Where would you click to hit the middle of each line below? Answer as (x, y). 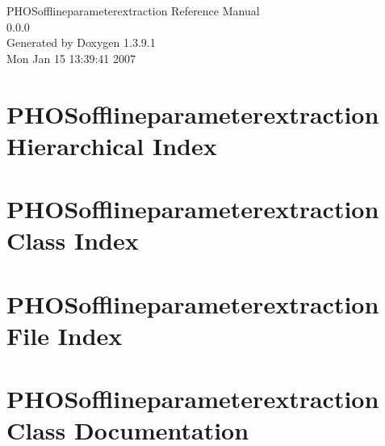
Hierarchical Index (112, 145)
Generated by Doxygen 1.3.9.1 (81, 42)
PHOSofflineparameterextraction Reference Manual (133, 11)
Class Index (73, 240)
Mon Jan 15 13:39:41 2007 (71, 58)
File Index (65, 335)
